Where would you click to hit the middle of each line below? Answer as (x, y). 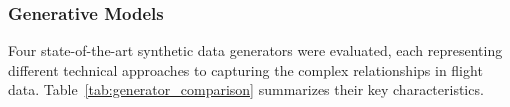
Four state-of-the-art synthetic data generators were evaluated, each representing (255, 50)
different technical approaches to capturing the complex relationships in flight (245, 69)
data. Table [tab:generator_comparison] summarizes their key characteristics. (246, 89)
